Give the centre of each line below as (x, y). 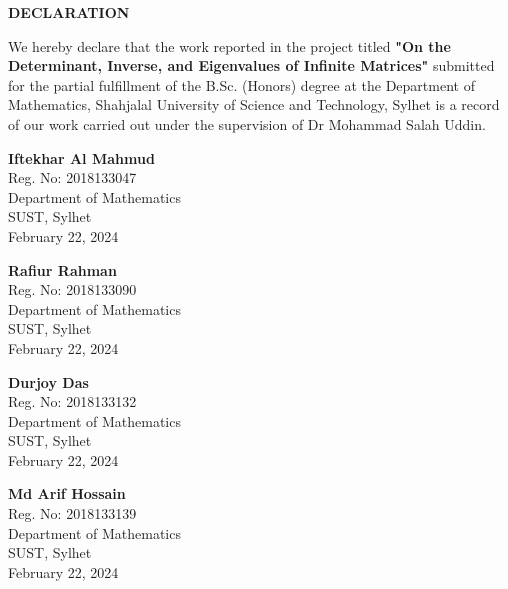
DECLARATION (69, 12)
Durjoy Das (48, 381)
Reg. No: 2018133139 (72, 513)
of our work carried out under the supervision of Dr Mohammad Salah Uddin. (247, 123)
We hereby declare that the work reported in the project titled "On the (229, 45)
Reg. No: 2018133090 (72, 289)
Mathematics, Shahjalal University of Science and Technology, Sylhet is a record (254, 104)
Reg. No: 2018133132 (72, 401)
